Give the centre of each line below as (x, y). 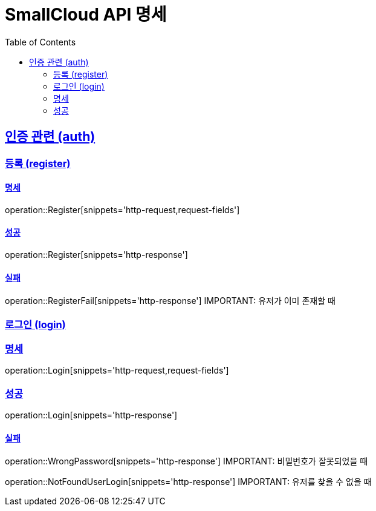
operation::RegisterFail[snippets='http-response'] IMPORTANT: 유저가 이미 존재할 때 (170, 301)
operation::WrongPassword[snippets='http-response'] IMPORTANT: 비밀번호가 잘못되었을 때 (186, 461)
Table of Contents (41, 42)
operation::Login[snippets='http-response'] (91, 415)
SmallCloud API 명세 (86, 15)
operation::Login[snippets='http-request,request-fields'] (117, 371)
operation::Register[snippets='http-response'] (96, 255)
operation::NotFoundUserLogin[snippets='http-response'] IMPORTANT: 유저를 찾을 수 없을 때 (188, 482)
